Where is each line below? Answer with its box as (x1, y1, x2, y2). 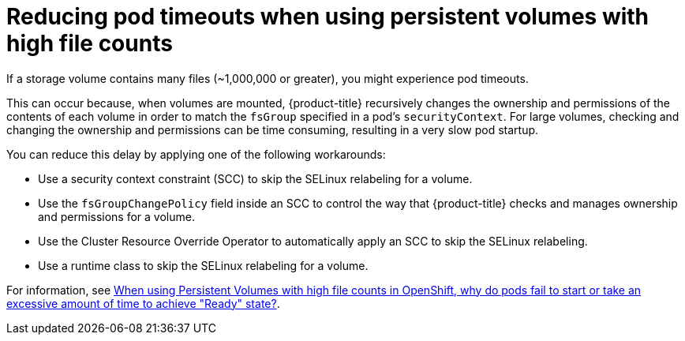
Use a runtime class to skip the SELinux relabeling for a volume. (38, 258, 369, 272)
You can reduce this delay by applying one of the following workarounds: (6, 147, 386, 161)
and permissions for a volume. (38, 209, 195, 223)
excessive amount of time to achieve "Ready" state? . (6, 296, 280, 310)
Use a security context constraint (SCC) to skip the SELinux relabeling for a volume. (38, 171, 473, 185)
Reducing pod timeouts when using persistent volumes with (6, 3, 649, 30)
